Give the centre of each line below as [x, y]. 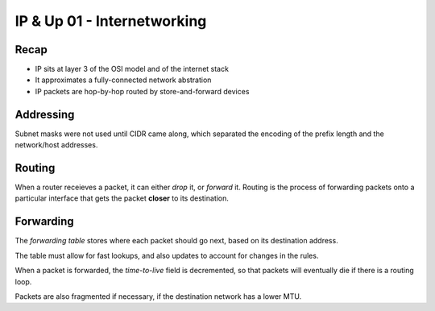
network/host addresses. [56, 145]
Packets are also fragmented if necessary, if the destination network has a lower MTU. [158, 296]
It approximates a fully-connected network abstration [123, 80]
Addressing [45, 114]
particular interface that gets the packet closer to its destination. [122, 198]
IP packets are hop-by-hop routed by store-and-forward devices [142, 91]
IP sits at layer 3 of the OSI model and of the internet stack [132, 69]
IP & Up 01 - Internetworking [111, 21]
